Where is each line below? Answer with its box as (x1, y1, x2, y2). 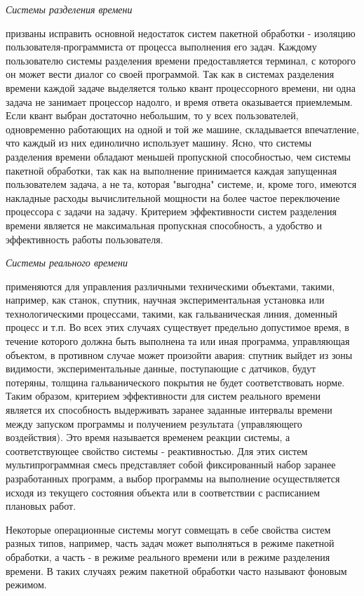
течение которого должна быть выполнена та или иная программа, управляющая (6, 334, 350, 348)
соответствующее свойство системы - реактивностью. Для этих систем (6, 443, 308, 458)
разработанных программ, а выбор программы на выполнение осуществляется (6, 471, 340, 485)
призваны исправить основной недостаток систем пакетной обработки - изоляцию (6, 25, 356, 40)
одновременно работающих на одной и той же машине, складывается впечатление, (6, 121, 359, 136)
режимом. (6, 577, 47, 592)
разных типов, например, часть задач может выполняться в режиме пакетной (6, 536, 335, 550)
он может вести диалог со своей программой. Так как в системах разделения (6, 67, 335, 81)
